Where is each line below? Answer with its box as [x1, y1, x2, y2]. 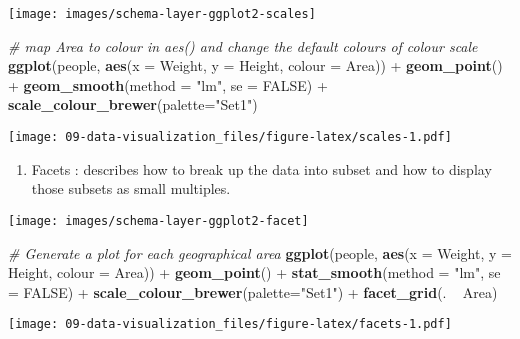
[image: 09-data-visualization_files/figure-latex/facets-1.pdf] [8, 317, 452, 332]
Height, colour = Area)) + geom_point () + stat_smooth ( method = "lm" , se [8, 262, 501, 283]
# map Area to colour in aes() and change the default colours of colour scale [8, 35, 478, 56]
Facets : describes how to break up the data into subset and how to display [31, 158, 492, 179]
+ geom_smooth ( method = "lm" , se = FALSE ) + [8, 74, 328, 95]
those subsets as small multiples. [31, 178, 231, 199]
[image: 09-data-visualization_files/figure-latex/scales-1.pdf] [8, 130, 452, 145]
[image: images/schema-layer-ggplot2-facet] [8, 213, 309, 228]
